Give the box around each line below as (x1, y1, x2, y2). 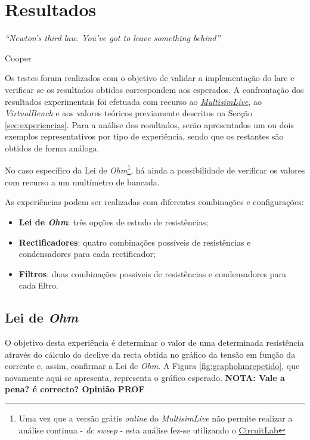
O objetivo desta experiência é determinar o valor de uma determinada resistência (5, 336, 304, 349)
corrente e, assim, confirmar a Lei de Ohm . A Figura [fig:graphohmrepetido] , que (5, 360, 300, 372)
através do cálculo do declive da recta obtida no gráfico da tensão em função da (5, 348, 296, 360)
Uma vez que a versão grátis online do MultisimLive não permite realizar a (18, 412, 293, 424)
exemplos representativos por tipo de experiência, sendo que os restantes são (5, 130, 284, 142)
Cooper (5, 51, 32, 64)
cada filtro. (18, 279, 58, 292)
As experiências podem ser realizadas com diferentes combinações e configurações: (5, 196, 304, 208)
